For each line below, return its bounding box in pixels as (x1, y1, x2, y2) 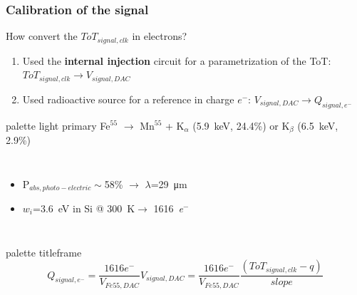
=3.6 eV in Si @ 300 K (33, 201, 135, 216)
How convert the (6, 29, 78, 43)
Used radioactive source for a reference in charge (22, 91, 234, 106)
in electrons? (132, 29, 187, 43)
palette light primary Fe (6, 118, 110, 133)
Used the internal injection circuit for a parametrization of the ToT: (22, 53, 331, 68)
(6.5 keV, (297, 118, 338, 133)
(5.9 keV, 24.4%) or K (192, 118, 290, 133)
